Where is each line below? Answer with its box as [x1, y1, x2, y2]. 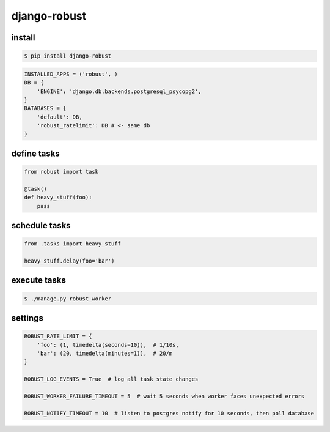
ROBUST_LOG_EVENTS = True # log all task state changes [24, 376, 199, 382]
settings [11, 313, 44, 323]
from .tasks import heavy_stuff [24, 240, 122, 247]
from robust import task [24, 168, 99, 176]
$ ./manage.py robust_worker [24, 295, 112, 302]
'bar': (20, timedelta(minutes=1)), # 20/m [37, 349, 173, 357]
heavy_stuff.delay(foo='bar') [24, 258, 115, 264]
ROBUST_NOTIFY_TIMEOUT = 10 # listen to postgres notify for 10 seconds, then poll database [24, 410, 315, 417]
